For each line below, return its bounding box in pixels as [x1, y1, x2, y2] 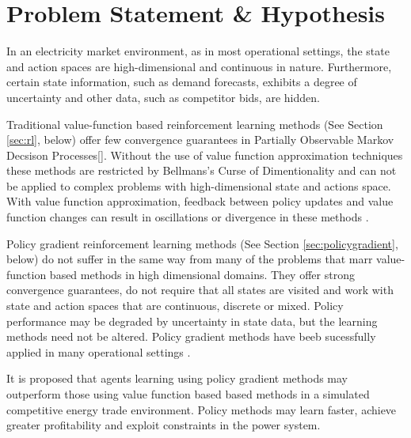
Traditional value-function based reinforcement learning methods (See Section [6, 115, 383, 132]
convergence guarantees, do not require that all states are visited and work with [6, 281, 394, 298]
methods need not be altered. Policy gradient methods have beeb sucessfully [6, 328, 376, 345]
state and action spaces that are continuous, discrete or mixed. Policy [6, 297, 344, 314]
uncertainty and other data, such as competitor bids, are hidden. [6, 89, 320, 105]
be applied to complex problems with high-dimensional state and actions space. [6, 177, 391, 194]
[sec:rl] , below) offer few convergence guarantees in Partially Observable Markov [6, 131, 394, 148]
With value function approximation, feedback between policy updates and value [6, 193, 394, 210]
